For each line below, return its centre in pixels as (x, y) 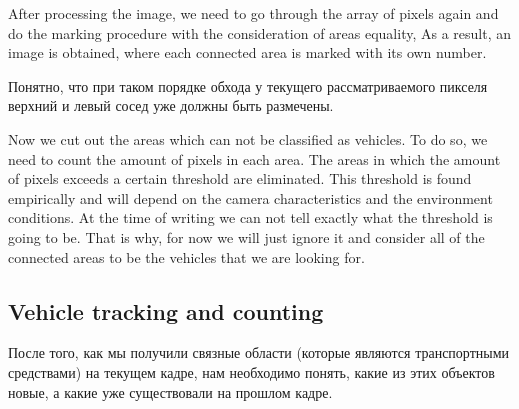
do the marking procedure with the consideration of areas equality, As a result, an (260, 32)
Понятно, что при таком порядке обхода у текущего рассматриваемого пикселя (248, 85)
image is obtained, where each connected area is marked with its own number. (247, 52)
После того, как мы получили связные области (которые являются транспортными (259, 352)
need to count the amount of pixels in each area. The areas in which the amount (254, 158)
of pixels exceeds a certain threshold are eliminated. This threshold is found (240, 178)
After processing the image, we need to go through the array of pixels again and (253, 13)
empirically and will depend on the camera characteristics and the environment (250, 197)
